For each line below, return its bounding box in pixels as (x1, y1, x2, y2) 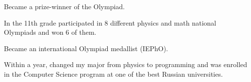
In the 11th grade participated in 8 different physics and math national (4, 17, 216, 27)
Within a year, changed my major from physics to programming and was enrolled (4, 59, 248, 69)
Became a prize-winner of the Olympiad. (4, 1, 125, 11)
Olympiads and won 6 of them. (4, 27, 97, 37)
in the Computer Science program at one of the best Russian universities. (4, 68, 223, 79)
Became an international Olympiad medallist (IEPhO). (4, 43, 168, 53)
